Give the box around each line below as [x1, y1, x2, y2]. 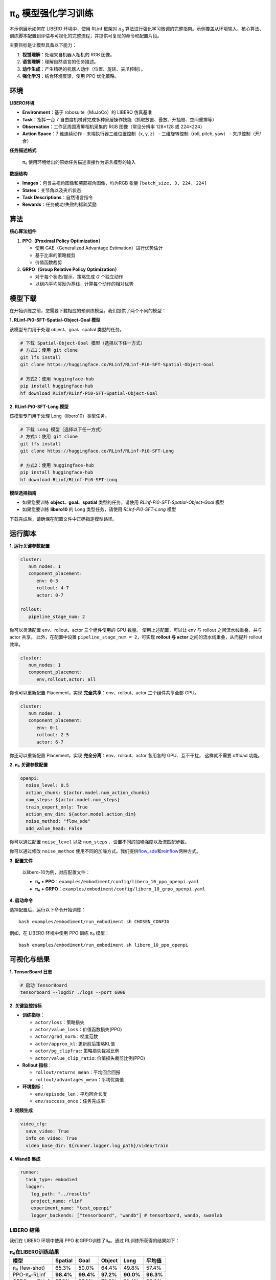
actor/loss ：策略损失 [35, 1019, 85, 1025]
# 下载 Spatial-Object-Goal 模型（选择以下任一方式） [20, 340, 145, 346]
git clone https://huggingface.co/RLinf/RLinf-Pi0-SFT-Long [20, 448, 174, 454]
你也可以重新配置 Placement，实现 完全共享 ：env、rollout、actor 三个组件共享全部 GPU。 [9, 689, 199, 696]
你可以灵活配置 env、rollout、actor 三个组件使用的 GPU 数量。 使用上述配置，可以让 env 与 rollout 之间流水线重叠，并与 [9, 627, 263, 633]
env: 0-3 [36, 578, 58, 584]
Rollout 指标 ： [22, 1062, 52, 1069]
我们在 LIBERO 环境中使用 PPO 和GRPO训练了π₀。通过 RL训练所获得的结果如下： [9, 1237, 180, 1244]
